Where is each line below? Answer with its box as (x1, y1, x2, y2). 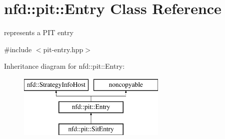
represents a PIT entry (4, 27, 73, 38)
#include (4, 44, 32, 54)
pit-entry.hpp (43, 44, 83, 54)
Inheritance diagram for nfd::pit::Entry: (4, 61, 125, 71)
